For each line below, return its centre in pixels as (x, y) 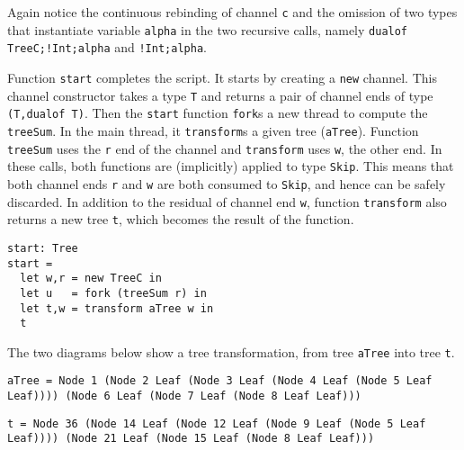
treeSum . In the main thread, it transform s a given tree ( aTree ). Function (213, 130)
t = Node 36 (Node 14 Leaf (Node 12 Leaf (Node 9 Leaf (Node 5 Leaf (217, 423)
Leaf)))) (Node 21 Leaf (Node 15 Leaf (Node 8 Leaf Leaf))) (191, 439)
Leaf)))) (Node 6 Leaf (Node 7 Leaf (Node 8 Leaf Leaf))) (184, 396)
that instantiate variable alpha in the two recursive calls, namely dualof (208, 29)
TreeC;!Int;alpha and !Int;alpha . (107, 47)
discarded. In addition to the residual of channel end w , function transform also (227, 201)
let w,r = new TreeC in (91, 279)
